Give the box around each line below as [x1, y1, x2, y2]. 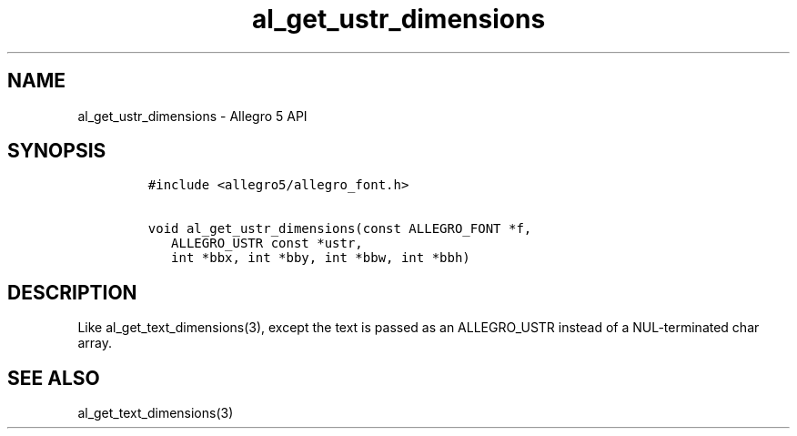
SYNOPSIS [7, 139, 106, 163]
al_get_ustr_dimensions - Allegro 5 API [77, 107, 308, 124]
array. [77, 335, 112, 351]
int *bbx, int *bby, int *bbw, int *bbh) [171, 250, 470, 266]
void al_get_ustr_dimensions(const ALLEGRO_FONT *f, [147, 221, 532, 237]
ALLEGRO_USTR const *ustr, [171, 236, 363, 251]
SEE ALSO [7, 366, 100, 390]
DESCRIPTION [7, 280, 137, 304]
